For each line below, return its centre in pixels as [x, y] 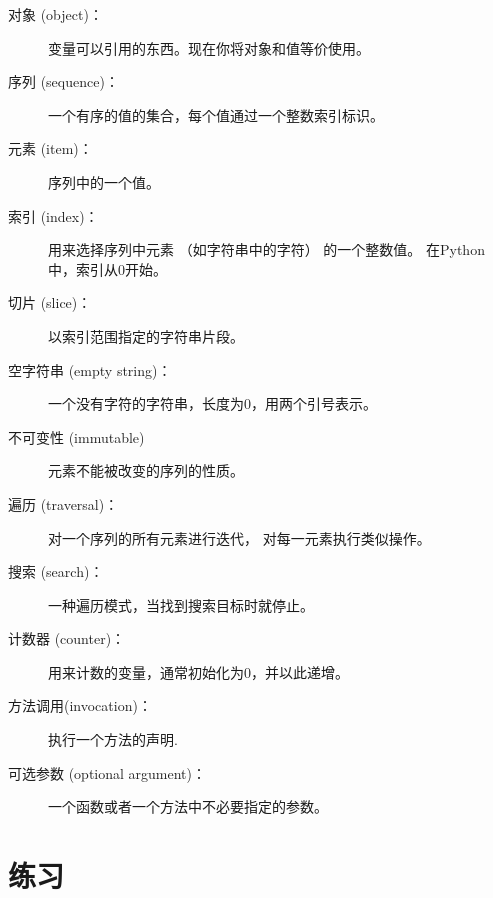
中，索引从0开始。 [107, 268]
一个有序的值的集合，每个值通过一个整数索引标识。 [216, 114]
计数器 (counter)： [67, 638]
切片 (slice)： [50, 302]
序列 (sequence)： [63, 81]
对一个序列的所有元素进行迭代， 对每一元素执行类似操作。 [239, 537]
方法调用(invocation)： [80, 705]
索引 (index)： [53, 215]
